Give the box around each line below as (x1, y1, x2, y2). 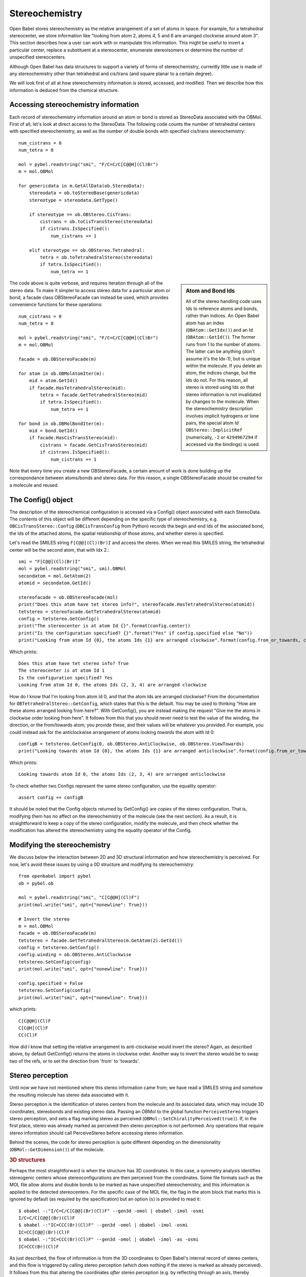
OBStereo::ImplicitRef (186, 427, 243, 433)
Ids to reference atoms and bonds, (186, 305, 259, 312)
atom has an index (186, 320, 224, 326)
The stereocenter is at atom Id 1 (18, 668, 105, 674)
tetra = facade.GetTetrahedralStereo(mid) (40, 392, 148, 398)
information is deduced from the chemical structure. (9, 87, 119, 93)
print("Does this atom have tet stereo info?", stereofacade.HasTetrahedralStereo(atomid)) (18, 602, 255, 607)
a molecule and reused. (9, 482, 59, 488)
